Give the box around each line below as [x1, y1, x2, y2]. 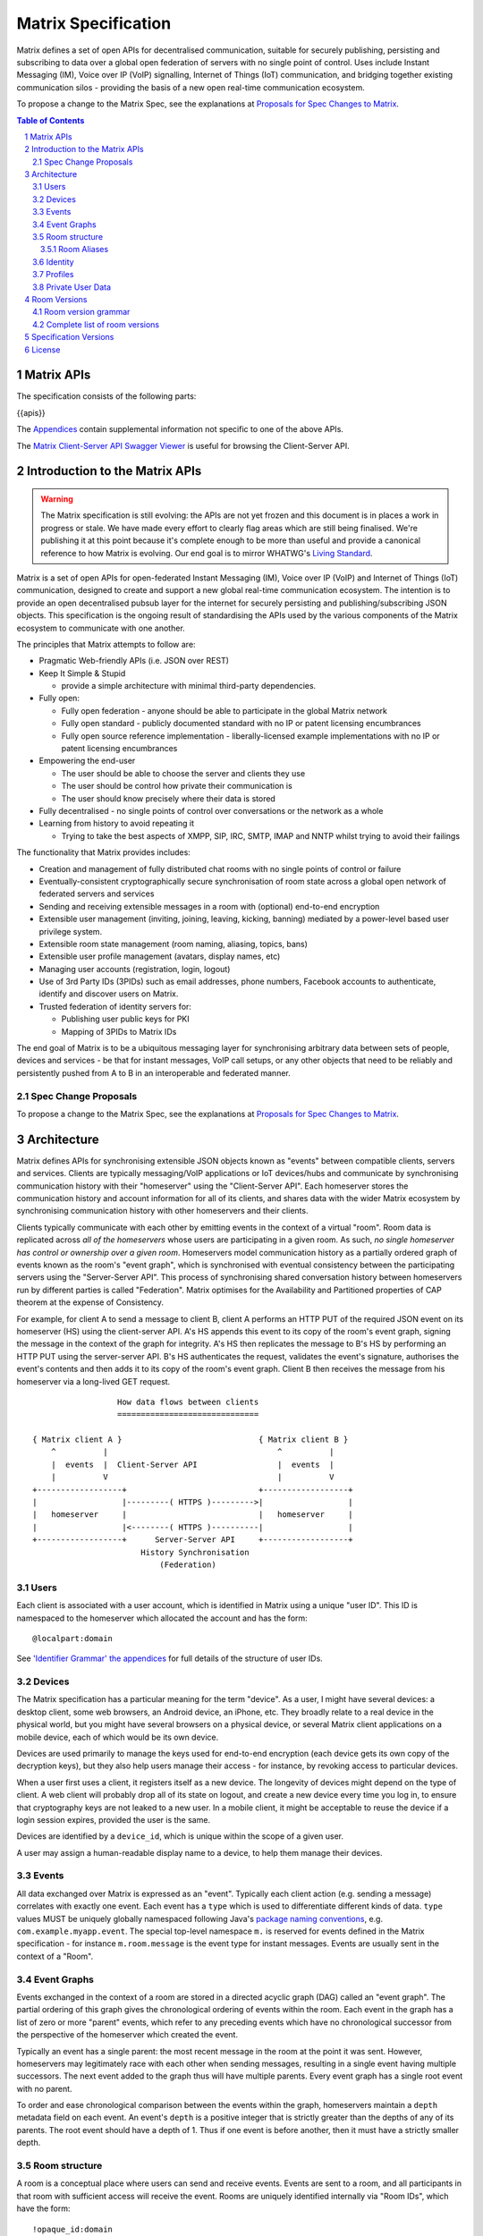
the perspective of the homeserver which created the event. [16, 2029, 239, 2040]
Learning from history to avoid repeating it [38, 818, 195, 829]
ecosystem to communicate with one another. [16, 623, 185, 633]
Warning [40, 494, 73, 504]
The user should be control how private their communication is [61, 781, 292, 792]
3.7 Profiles [32, 269, 74, 280]
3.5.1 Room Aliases [40, 244, 109, 255]
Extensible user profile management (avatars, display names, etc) [38, 951, 281, 961]
